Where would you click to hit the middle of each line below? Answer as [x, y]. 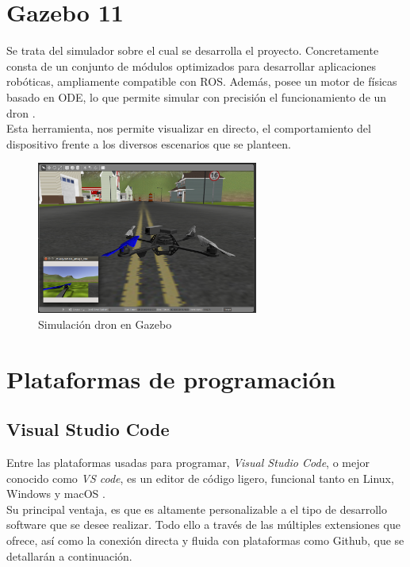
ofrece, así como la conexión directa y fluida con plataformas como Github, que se [205, 540]
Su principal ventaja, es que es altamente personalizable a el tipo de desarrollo [197, 509]
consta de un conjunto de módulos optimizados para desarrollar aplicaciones [192, 66]
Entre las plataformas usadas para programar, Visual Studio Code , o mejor [188, 463]
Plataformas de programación [171, 378]
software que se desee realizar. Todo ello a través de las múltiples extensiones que [203, 525]
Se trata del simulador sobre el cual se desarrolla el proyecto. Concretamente [193, 50]
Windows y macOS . [56, 494]
